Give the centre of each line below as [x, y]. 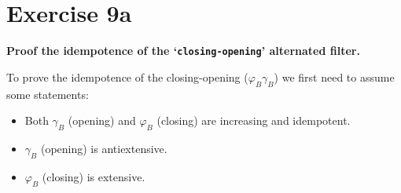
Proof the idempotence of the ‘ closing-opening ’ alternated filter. [183, 51]
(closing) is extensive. [94, 176]
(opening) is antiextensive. [104, 148]
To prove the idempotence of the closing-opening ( [127, 76]
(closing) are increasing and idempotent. [254, 120]
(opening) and [102, 120]
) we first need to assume [334, 76]
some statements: [48, 94]
